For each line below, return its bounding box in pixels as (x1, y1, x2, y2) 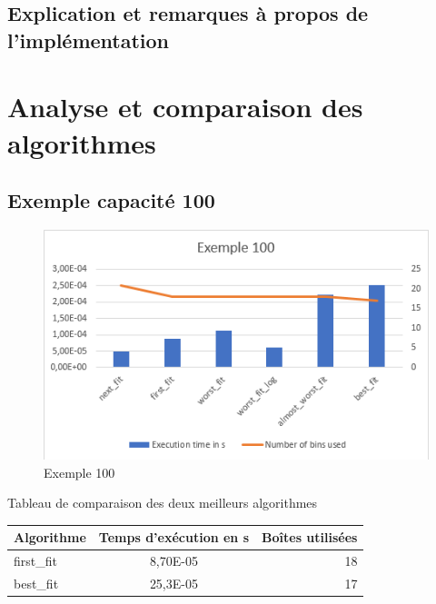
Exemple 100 (44, 462, 115, 481)
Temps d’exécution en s (98, 528, 250, 547)
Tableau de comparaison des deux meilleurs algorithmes (7, 493, 318, 512)
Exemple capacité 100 (7, 186, 215, 214)
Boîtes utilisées (262, 528, 358, 547)
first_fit (14, 551, 57, 570)
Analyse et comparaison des (7, 88, 363, 125)
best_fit (14, 573, 59, 592)
